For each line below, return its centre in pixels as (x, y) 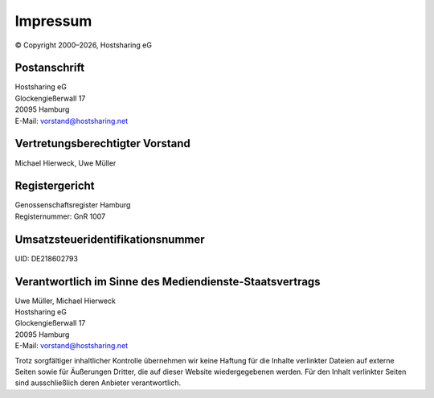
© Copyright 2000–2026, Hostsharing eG (84, 45)
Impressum (53, 21)
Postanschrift (49, 68)
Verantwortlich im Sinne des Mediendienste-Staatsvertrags (168, 281)
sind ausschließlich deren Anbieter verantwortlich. (98, 383)
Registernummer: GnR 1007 (60, 216)
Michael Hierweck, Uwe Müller (66, 163)
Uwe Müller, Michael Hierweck (66, 301)
